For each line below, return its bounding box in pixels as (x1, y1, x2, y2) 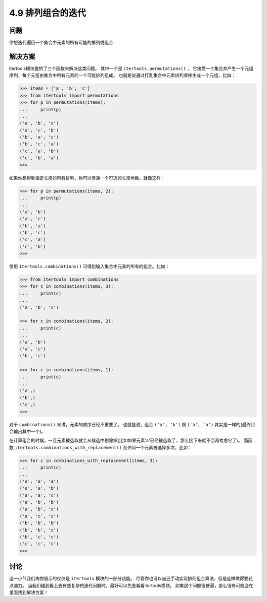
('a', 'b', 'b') (19, 499, 59, 505)
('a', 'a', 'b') (19, 485, 59, 491)
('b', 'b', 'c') (19, 527, 59, 533)
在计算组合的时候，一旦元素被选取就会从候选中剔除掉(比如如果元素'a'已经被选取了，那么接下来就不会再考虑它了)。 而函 (9, 437, 253, 444)
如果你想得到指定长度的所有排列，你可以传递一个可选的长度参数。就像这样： (9, 175, 165, 181)
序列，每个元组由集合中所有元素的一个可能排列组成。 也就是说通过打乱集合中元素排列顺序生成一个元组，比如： (9, 72, 236, 78)
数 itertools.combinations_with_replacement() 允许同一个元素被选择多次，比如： (9, 444, 192, 450)
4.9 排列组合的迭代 (9, 7, 86, 18)
